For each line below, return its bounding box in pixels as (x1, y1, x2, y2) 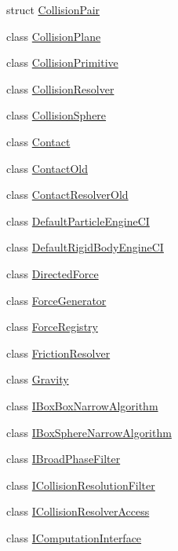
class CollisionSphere (6, 107, 107, 123)
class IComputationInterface (6, 529, 142, 545)
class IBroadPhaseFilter (6, 450, 121, 467)
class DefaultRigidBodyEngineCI (6, 239, 164, 255)
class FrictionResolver (6, 344, 111, 361)
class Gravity (6, 371, 69, 388)
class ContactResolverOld (6, 186, 129, 203)
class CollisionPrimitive (6, 54, 118, 71)
